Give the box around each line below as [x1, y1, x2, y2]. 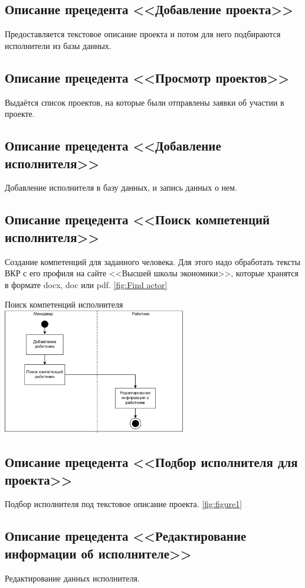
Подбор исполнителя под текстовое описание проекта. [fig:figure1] [5, 498, 242, 510]
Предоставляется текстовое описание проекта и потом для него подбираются [5, 28, 281, 40]
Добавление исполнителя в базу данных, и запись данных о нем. [5, 181, 238, 194]
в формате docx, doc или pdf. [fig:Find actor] [5, 278, 168, 290]
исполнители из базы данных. [5, 39, 111, 51]
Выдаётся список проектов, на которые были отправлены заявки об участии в [5, 96, 284, 108]
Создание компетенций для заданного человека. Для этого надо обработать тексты [5, 255, 301, 267]
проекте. [5, 107, 35, 120]
